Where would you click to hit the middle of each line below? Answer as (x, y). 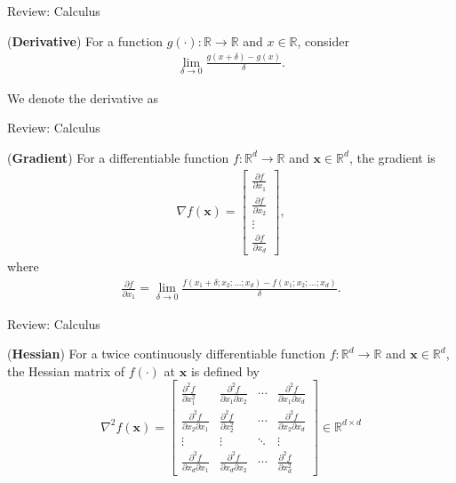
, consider (323, 40)
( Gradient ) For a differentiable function (118, 157)
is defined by (225, 370)
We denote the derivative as (83, 97)
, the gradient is (392, 157)
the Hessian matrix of (66, 370)
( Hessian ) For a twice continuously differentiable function (167, 354)
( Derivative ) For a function (85, 40)
